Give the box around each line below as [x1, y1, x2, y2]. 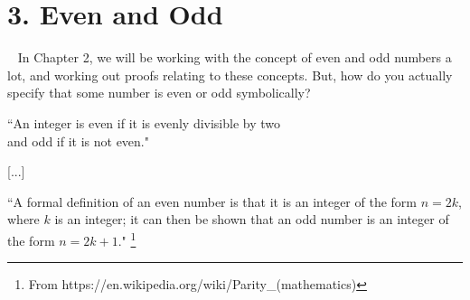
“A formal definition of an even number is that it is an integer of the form [7, 192, 417, 211]
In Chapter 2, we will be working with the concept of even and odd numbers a [17, 48, 452, 67]
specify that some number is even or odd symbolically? [7, 83, 311, 102]
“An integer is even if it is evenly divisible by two [7, 113, 281, 132]
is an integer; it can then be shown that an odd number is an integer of [54, 210, 449, 229]
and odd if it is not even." [7, 131, 149, 150]
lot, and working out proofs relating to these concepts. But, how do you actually [7, 65, 453, 84]
